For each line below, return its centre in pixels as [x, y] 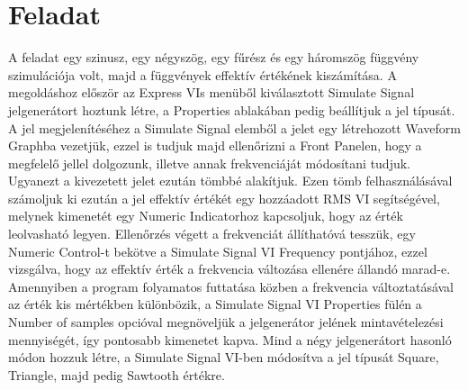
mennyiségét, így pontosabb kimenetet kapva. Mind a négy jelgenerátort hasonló [230, 339]
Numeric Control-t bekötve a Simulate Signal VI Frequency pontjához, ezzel [218, 251]
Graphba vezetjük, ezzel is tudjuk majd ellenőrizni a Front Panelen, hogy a [215, 145]
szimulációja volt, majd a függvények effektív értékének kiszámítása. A [202, 74]
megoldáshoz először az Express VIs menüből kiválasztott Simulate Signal [211, 92]
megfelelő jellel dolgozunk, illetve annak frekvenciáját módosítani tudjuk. [210, 163]
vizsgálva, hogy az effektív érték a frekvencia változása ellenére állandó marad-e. [229, 269]
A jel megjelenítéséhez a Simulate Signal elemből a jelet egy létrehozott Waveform [234, 127]
